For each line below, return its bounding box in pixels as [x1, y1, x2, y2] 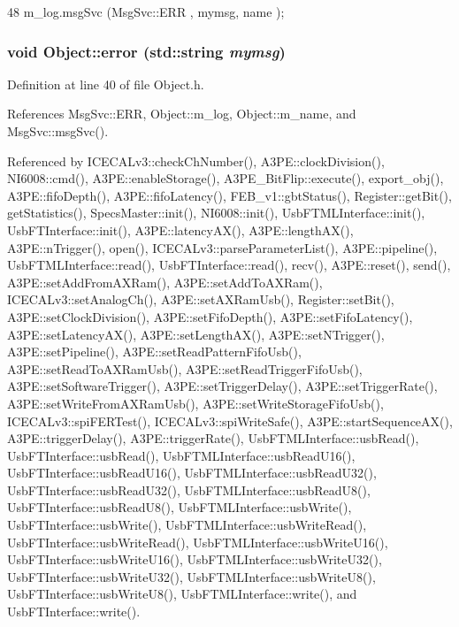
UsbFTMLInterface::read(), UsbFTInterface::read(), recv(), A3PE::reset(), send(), [7, 256, 451, 274]
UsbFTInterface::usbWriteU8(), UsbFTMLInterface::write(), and [7, 585, 357, 603]
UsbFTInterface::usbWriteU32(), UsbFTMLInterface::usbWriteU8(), [7, 567, 376, 585]
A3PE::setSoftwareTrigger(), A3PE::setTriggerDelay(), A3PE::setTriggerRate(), [7, 377, 438, 395]
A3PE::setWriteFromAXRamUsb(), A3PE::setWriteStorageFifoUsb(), [7, 394, 384, 412]
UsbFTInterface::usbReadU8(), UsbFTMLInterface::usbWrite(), [7, 498, 352, 516]
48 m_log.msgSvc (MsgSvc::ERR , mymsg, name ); [7, 3, 285, 20]
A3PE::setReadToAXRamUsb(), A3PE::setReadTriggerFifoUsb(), [7, 359, 363, 378]
